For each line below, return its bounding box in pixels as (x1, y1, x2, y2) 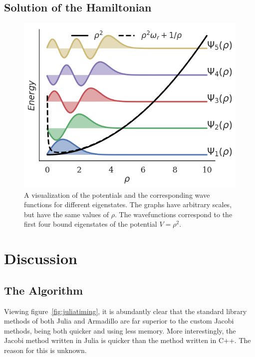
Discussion (4, 248, 77, 269)
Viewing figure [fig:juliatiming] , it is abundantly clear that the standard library (4, 306, 247, 316)
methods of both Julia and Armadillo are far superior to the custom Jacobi (4, 316, 234, 326)
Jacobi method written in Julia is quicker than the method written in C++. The (4, 335, 251, 346)
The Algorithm (4, 282, 83, 298)
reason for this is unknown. (4, 345, 87, 355)
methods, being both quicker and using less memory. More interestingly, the (4, 325, 236, 336)
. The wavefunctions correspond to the (114, 209, 233, 219)
